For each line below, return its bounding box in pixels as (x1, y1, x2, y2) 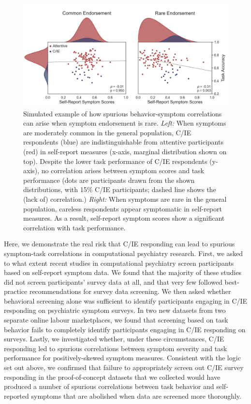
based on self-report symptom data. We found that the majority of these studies (4, 267, 241, 277)
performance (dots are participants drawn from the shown (23, 175, 195, 185)
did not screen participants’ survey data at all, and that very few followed (4, 276, 222, 287)
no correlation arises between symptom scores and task (41, 165, 204, 176)
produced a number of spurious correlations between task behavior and (4, 381, 214, 391)
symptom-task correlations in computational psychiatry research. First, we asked (4, 248, 243, 258)
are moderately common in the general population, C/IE (23, 127, 192, 137)
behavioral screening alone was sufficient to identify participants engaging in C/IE (4, 295, 248, 306)
